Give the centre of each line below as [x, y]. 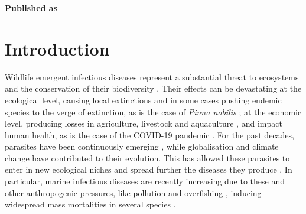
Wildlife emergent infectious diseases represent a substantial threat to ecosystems [152, 77]
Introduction [57, 48]
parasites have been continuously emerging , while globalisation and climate [142, 146]
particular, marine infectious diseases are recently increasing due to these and [145, 181]
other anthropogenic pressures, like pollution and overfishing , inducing [133, 192]
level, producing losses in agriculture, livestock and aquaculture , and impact [144, 123]
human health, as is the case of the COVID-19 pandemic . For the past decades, [149, 134]
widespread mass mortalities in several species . [90, 204]
